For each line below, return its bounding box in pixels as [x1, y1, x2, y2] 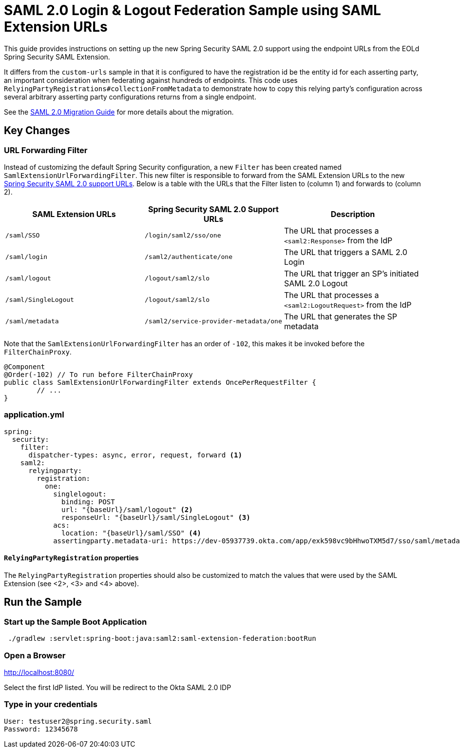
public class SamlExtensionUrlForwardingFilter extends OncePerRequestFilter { [4, 378, 316, 386]
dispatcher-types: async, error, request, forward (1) [28, 451, 242, 459]
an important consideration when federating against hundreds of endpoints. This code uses [4, 76, 298, 84]
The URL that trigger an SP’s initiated [284, 268, 419, 278]
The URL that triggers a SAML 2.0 [284, 247, 407, 257]
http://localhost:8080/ [4, 668, 75, 676]
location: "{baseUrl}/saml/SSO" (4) [61, 529, 201, 537]
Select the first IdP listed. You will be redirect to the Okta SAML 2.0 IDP [4, 683, 231, 692]
